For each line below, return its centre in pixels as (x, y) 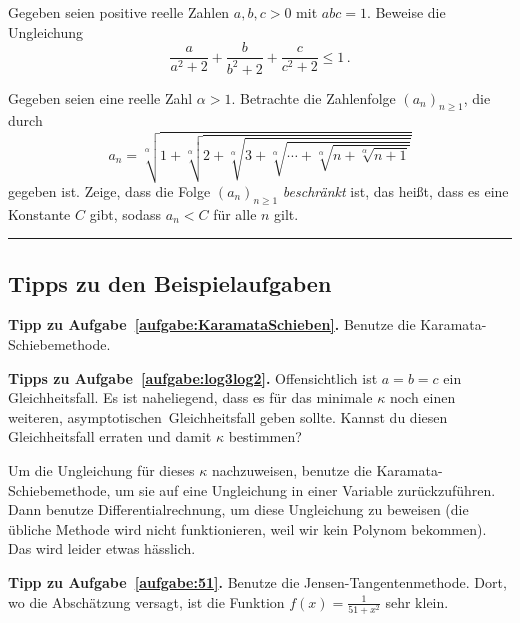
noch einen (422, 397)
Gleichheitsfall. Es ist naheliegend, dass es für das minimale (190, 397)
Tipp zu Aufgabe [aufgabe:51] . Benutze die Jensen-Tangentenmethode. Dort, (257, 582)
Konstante (39, 213)
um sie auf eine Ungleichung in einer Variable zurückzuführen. (305, 489)
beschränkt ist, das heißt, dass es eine (395, 190)
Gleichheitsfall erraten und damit (110, 436)
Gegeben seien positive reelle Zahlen (119, 12)
